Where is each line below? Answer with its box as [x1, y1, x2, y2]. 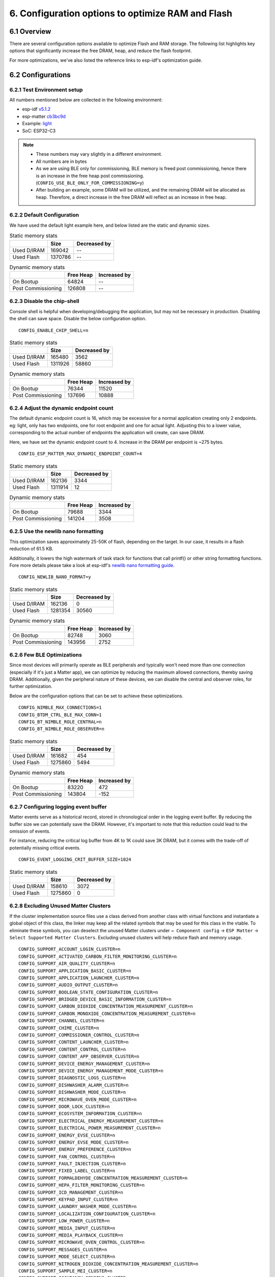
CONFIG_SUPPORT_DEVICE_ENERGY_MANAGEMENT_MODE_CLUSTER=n [18, 1068, 164, 1074]
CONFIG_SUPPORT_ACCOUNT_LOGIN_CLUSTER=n [18, 947, 121, 952]
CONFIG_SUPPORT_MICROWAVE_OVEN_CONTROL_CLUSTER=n [18, 1239, 145, 1245]
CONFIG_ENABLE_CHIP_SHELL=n [18, 327, 89, 333]
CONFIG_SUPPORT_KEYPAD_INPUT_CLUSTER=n [18, 1197, 118, 1202]
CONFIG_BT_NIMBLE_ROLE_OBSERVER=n [18, 726, 104, 732]
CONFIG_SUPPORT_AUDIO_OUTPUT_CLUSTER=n [18, 982, 118, 988]
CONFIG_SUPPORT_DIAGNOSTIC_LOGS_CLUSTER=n [18, 1075, 126, 1081]
